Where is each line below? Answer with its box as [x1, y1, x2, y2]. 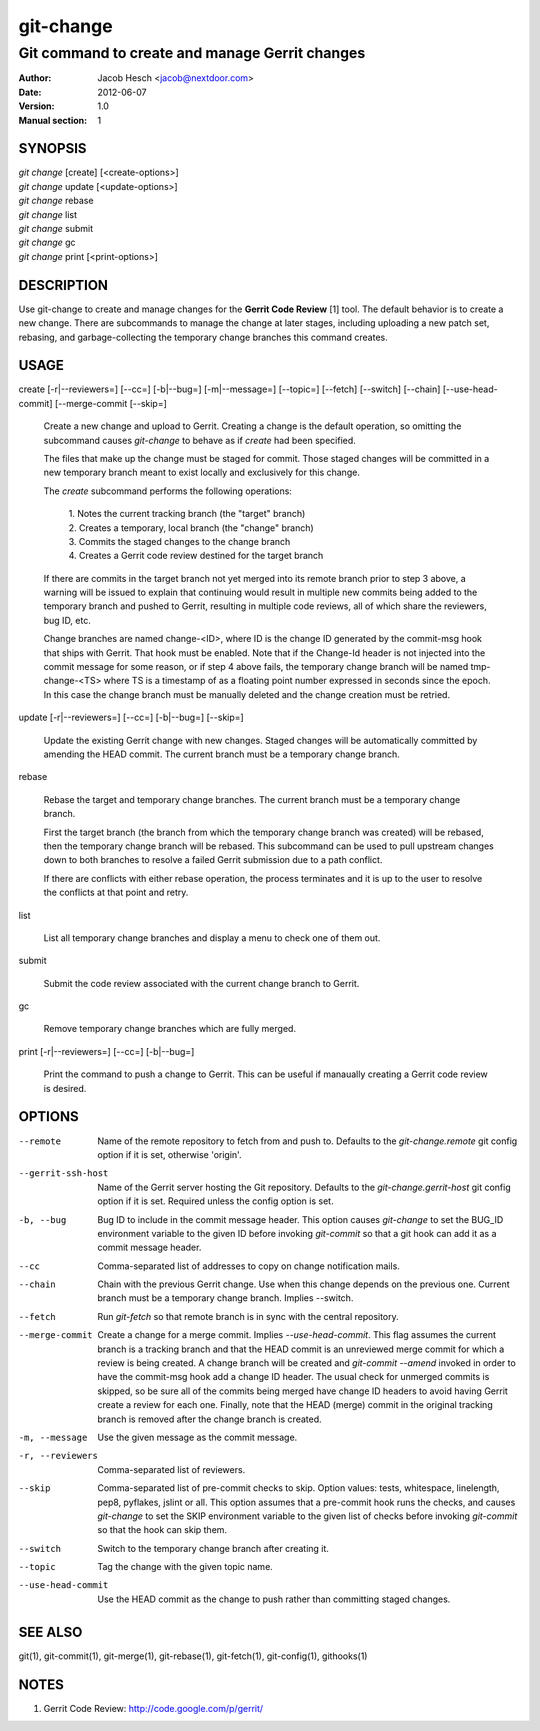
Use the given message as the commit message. [97, 1431, 298, 1443]
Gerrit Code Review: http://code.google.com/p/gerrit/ [43, 1702, 264, 1714]
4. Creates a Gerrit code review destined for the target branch [68, 550, 324, 562]
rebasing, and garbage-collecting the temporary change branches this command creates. [18, 331, 389, 343]
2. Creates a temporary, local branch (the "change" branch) [68, 521, 314, 534]
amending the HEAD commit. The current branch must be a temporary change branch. [43, 748, 400, 760]
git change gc [18, 236, 76, 249]
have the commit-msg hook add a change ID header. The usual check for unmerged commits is [97, 1371, 490, 1383]
